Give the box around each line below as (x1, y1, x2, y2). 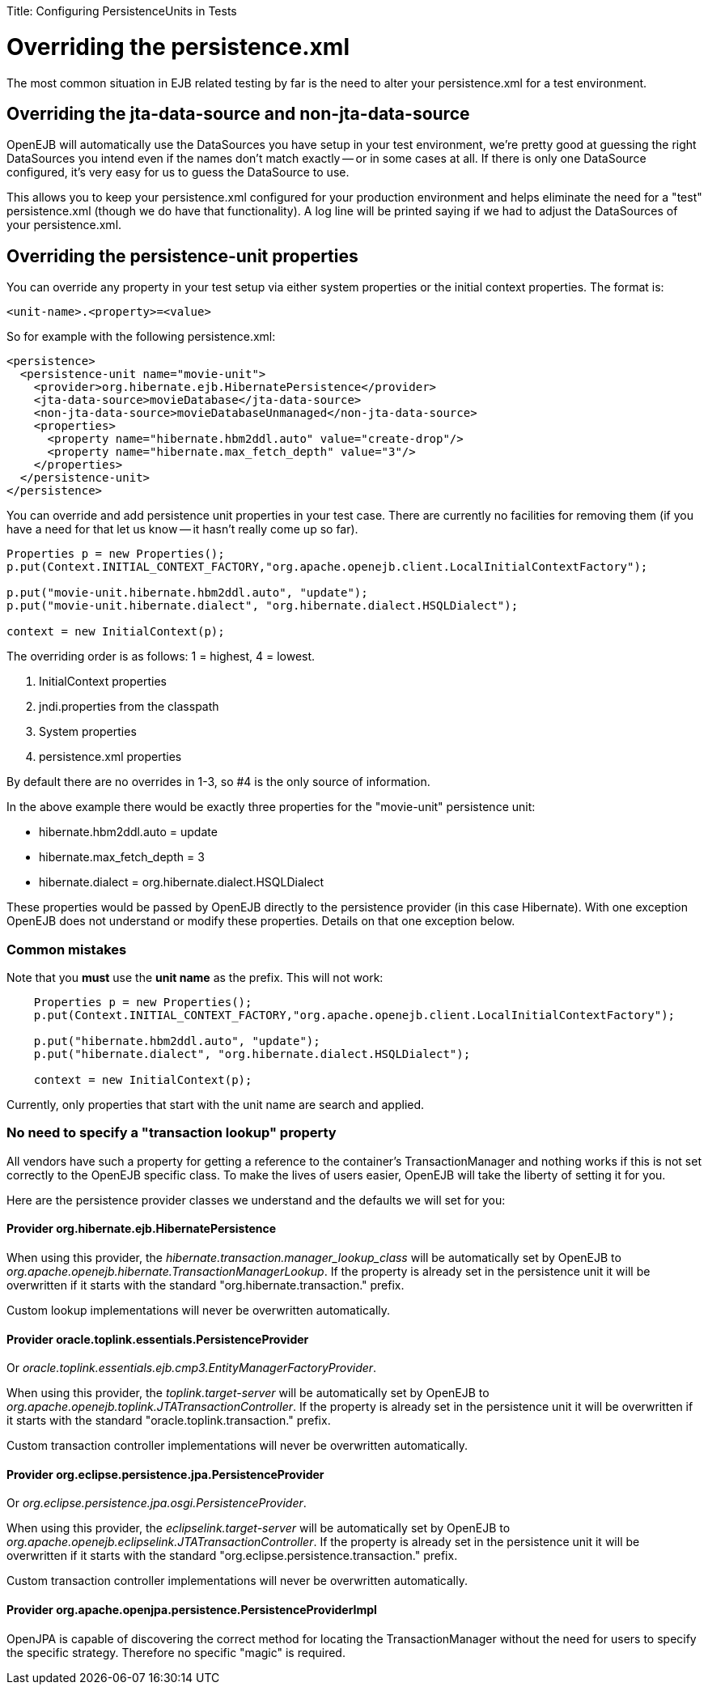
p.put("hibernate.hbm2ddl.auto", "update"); (33, 1034, 320, 1047)
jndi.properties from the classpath (39, 699, 219, 714)
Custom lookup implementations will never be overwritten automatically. (6, 1302, 391, 1317)
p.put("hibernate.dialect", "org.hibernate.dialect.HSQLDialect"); (33, 1047, 471, 1060)
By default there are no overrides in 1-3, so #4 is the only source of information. (6, 775, 430, 789)
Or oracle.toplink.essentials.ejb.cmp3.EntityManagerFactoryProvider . (6, 1361, 377, 1375)
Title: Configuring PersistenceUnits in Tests (6, 4, 237, 18)
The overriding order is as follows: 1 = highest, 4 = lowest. (6, 649, 316, 664)
